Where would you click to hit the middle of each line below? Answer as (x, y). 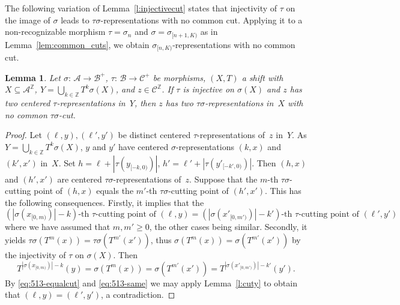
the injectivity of (35, 255)
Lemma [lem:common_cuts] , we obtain (77, 44)
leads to (75, 20)
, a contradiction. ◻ (138, 294)
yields (15, 240)
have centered (144, 146)
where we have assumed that (58, 227)
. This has (283, 191)
